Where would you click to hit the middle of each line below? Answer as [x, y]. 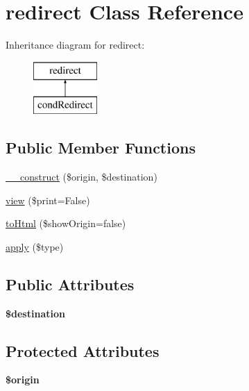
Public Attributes [70, 284]
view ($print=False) [48, 200]
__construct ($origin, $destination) [81, 177]
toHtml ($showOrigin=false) [66, 223]
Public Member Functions [101, 148]
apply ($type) [35, 246]
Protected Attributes [83, 350]
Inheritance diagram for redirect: [75, 45]
